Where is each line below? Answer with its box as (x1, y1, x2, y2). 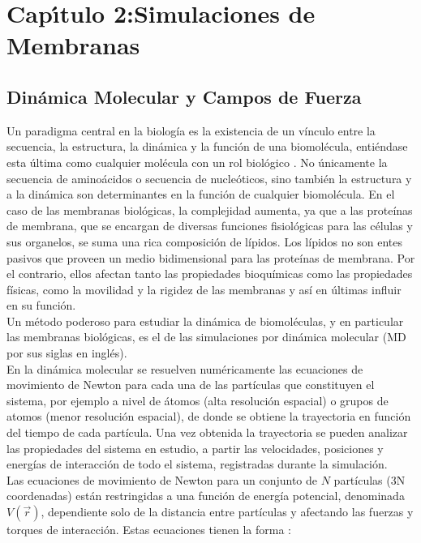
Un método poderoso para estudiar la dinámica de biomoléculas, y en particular (6, 312, 404, 329)
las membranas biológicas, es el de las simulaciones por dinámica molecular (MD (6, 328, 406, 345)
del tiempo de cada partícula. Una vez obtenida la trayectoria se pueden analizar (6, 424, 408, 441)
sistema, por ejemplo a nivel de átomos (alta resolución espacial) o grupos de (6, 391, 389, 408)
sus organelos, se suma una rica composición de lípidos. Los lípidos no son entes (6, 233, 402, 250)
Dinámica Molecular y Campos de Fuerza (6, 83, 362, 109)
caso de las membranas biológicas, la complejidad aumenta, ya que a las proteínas (6, 201, 413, 218)
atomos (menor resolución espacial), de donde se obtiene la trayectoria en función (6, 408, 411, 425)
